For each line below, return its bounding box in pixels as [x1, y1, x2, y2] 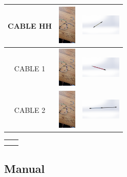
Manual [4, 160, 45, 176]
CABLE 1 [14, 63, 46, 73]
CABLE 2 [14, 105, 46, 115]
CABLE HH [8, 20, 52, 31]
